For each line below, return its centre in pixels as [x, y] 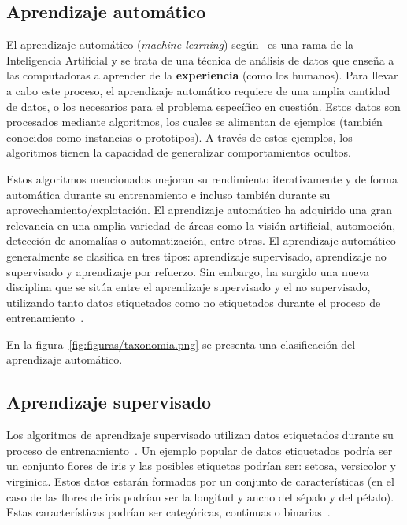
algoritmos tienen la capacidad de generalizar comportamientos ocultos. [179, 152]
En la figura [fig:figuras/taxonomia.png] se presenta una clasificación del [181, 344]
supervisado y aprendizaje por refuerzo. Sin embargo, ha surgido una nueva [188, 271]
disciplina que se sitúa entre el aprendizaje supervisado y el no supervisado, [189, 287]
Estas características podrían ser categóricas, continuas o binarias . [168, 512]
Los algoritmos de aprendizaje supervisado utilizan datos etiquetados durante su [200, 435]
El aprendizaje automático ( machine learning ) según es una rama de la [180, 44]
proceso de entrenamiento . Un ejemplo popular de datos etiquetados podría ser [200, 450]
